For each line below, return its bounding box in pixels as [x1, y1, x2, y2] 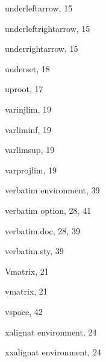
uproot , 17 [5, 83, 43, 95]
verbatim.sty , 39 [5, 245, 64, 257]
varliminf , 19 [5, 123, 52, 136]
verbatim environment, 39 [5, 184, 100, 196]
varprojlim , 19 [5, 163, 57, 176]
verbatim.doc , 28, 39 [5, 224, 80, 237]
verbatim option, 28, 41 [5, 204, 92, 216]
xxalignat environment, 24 [5, 346, 101, 358]
